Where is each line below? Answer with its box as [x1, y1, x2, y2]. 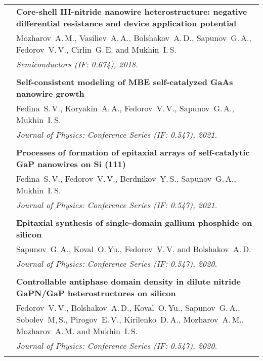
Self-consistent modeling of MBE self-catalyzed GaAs [16, 76, 233, 88]
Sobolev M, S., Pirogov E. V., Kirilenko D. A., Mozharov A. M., [16, 313, 244, 325]
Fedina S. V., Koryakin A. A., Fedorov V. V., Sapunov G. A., [16, 102, 234, 114]
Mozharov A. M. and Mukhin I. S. [16, 325, 138, 337]
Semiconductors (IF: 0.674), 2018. [16, 58, 138, 70]
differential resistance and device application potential [16, 17, 237, 29]
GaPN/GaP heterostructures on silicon [16, 287, 176, 299]
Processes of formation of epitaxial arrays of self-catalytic [16, 146, 250, 158]
